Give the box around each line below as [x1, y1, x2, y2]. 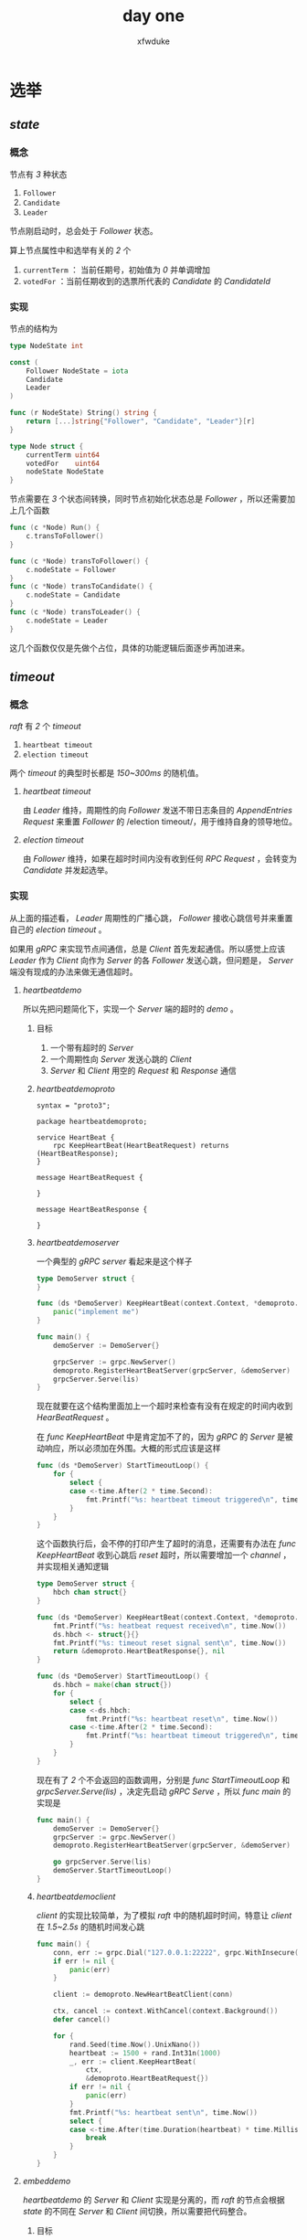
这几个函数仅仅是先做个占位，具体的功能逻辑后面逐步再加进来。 [9, 642, 249, 653]
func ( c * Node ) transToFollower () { [9, 557, 149, 566]
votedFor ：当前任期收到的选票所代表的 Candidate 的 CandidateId [22, 275, 271, 286]
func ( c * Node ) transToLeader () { [9, 608, 142, 617]
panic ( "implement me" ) [53, 1308, 140, 1317]
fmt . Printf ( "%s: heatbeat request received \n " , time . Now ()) [53, 1621, 287, 1630]
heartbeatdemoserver [36, 1237, 120, 1247]
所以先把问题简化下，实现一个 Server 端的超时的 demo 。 [22, 1003, 239, 1014]
